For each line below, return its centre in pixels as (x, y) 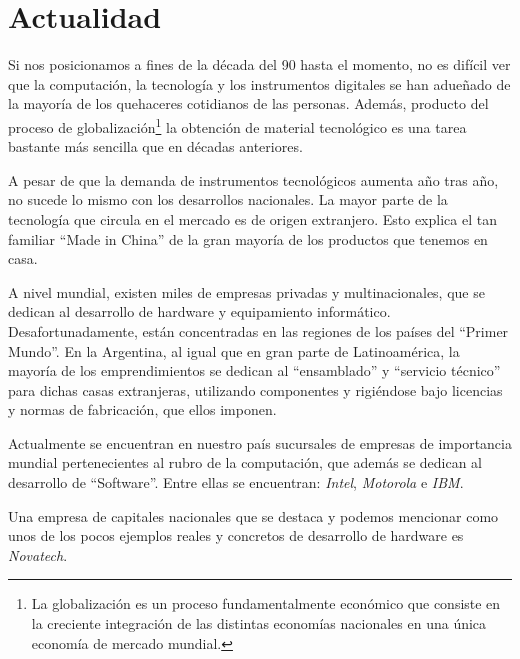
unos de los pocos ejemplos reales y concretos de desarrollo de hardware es (236, 535)
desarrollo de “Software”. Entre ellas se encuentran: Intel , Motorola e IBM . (236, 482)
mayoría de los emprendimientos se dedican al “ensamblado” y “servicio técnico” (254, 370)
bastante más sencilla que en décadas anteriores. (155, 146)
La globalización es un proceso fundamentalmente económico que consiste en (266, 603)
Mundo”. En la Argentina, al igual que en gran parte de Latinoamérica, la (234, 350)
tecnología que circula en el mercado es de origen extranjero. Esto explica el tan (252, 218)
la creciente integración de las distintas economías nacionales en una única (259, 623)
